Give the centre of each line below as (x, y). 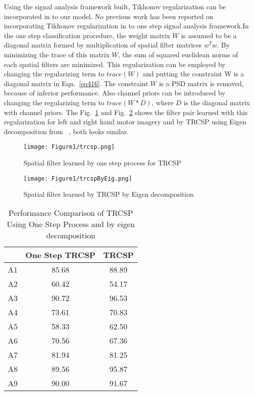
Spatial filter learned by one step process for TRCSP (103, 162)
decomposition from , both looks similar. (67, 131)
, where (163, 102)
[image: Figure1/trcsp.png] (69, 147)
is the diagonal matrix (217, 102)
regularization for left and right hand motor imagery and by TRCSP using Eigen (125, 122)
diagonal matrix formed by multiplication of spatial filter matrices (103, 45)
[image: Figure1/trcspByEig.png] (78, 178)
